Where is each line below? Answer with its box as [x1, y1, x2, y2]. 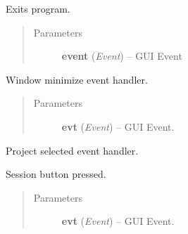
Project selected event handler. [6, 143, 139, 157]
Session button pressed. [6, 167, 106, 181]
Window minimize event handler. [6, 72, 148, 86]
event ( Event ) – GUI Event [61, 48, 182, 63]
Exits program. [6, 1, 70, 15]
